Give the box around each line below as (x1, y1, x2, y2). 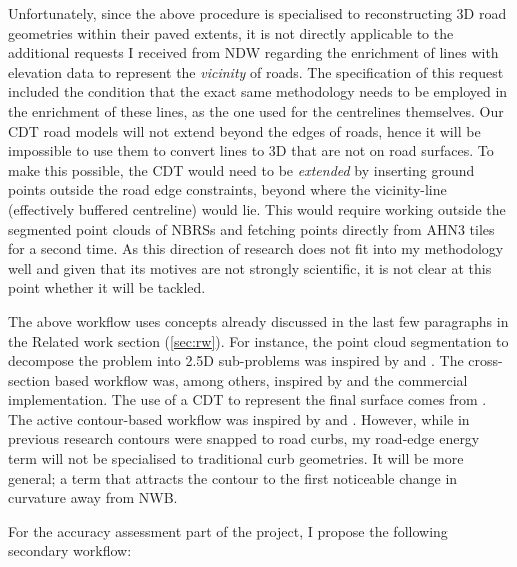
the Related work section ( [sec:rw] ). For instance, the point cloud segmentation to (8, 330, 509, 351)
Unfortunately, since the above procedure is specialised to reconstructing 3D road (8, 3, 507, 23)
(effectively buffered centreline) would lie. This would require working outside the (8, 198, 506, 219)
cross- (468, 350, 503, 371)
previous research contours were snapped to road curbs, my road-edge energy (8, 428, 480, 449)
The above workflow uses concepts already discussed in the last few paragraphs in (8, 310, 509, 331)
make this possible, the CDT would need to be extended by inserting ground (8, 159, 475, 180)
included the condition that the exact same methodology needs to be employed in (8, 81, 508, 102)
